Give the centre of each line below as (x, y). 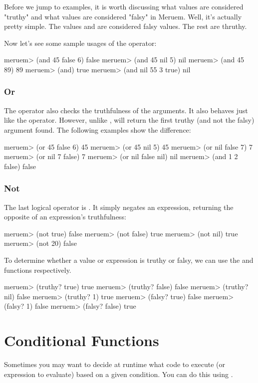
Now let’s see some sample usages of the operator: (80, 43)
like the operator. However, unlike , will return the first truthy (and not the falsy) (129, 120)
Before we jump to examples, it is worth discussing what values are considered (124, 6)
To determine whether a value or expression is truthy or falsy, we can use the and (129, 260)
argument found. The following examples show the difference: (98, 129)
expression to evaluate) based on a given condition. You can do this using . (119, 374)
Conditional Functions (82, 340)
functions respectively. (38, 270)
